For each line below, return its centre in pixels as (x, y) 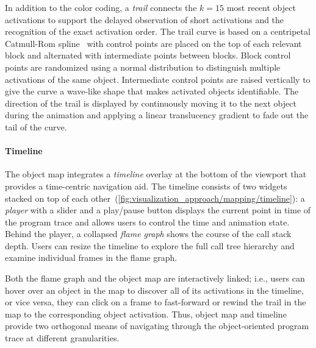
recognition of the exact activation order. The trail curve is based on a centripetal (158, 31)
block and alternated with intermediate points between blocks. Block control (148, 55)
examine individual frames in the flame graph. (91, 257)
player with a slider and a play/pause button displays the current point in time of (158, 210)
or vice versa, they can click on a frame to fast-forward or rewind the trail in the (156, 302)
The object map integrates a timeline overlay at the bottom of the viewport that (156, 174)
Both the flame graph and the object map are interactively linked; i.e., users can (155, 278)
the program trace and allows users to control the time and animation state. (147, 222)
